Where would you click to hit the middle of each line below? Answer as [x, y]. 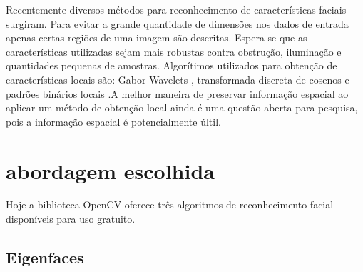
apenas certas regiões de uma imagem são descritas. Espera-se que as [157, 37]
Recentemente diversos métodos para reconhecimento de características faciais [176, 9]
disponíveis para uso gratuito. [71, 219]
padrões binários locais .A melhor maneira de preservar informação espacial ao [177, 93]
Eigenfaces [45, 257]
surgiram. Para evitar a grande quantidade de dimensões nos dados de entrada [177, 23]
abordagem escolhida [110, 170]
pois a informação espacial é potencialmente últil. [113, 121]
